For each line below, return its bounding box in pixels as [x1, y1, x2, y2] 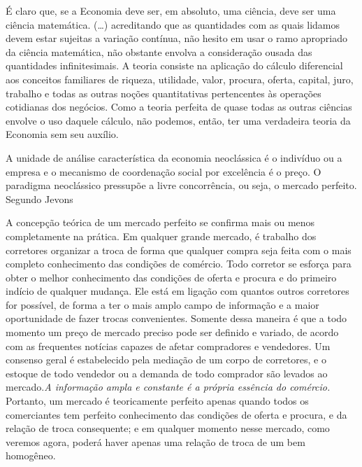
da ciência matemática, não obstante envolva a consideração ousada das [6, 44, 312, 59]
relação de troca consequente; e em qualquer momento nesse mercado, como [6, 421, 330, 435]
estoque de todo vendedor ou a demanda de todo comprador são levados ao [6, 365, 328, 380]
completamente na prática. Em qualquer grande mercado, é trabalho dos [6, 228, 317, 243]
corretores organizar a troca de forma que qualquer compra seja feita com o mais [6, 242, 352, 257]
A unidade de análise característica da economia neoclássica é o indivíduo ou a [6, 150, 342, 165]
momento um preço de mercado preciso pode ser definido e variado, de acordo [6, 325, 339, 340]
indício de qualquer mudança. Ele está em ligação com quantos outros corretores [6, 284, 349, 298]
